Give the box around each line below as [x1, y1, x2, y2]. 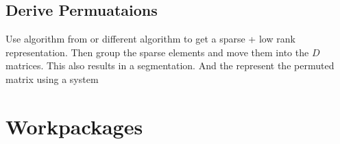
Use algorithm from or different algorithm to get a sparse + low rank [5, 32, 295, 46]
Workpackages [5, 112, 143, 140]
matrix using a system [5, 71, 99, 86]
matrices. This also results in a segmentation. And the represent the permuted [5, 58, 335, 73]
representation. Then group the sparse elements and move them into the [5, 45, 309, 59]
